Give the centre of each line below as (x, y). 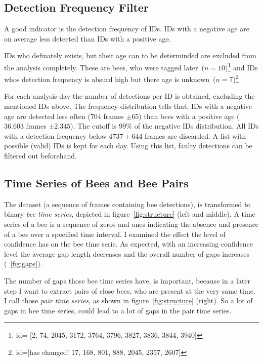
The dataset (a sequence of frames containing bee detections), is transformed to (127, 204)
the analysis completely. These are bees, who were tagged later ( (104, 67)
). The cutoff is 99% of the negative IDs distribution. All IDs (165, 126)
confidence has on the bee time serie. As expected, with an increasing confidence (128, 244)
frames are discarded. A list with (195, 135)
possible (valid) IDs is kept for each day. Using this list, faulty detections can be (128, 146)
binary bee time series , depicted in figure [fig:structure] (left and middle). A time (130, 214)
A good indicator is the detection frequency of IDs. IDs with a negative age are (127, 29)
